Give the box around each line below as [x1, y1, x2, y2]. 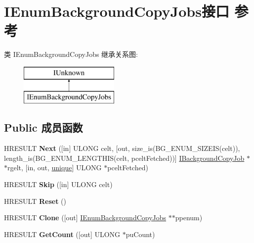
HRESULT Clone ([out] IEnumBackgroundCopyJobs [4, 212, 167, 223]
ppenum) [175, 212, 203, 223]
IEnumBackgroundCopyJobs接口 [4, 1, 229, 21]
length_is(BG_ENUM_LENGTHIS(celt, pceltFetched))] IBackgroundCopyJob [4, 152, 245, 163]
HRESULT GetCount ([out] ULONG [4, 229, 121, 239]
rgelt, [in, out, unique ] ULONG [7, 162, 102, 173]
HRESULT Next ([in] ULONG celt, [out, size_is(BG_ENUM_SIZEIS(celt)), [4, 143, 240, 153]
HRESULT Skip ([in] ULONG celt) [4, 179, 113, 190]
